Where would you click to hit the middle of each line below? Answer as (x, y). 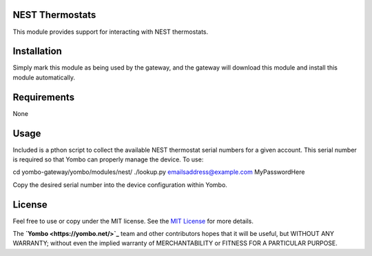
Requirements (44, 97)
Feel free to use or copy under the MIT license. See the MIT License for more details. (133, 221)
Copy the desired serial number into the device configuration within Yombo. (120, 185)
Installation (37, 51)
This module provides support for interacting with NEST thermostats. (111, 32)
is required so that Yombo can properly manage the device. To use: (108, 159)
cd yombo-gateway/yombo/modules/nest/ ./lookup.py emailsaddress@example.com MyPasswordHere (159, 172)
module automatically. (44, 77)
